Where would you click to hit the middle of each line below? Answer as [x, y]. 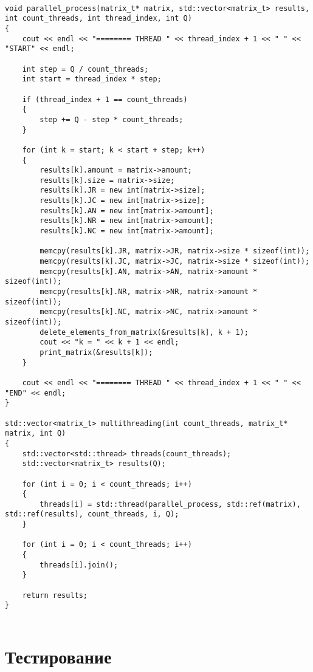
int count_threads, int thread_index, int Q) [98, 19]
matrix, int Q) [36, 434]
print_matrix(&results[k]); [96, 352]
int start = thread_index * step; [92, 79]
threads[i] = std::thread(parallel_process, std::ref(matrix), [170, 504]
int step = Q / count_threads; [85, 69]
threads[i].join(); [79, 565]
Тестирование [58, 656]
